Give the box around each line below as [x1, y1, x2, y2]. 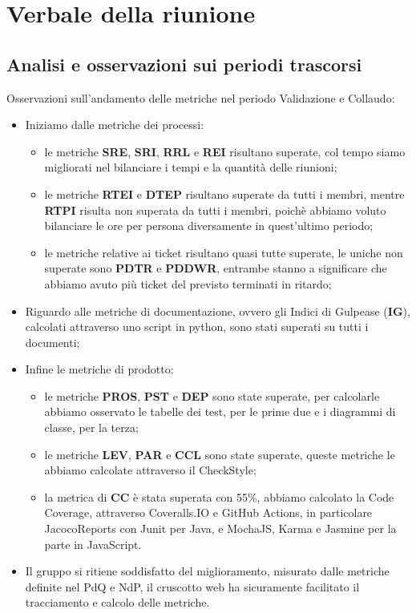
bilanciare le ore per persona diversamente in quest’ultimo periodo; [44, 217, 374, 234]
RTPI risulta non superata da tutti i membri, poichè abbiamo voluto [44, 201, 386, 218]
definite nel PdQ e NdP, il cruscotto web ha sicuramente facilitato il [25, 578, 360, 595]
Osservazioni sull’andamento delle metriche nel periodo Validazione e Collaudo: [6, 89, 395, 106]
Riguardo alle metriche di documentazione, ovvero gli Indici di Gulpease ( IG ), [25, 302, 410, 319]
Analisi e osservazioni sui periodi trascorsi [6, 51, 362, 76]
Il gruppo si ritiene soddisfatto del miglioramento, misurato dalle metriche [25, 563, 390, 579]
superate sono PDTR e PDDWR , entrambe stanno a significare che [44, 260, 387, 276]
